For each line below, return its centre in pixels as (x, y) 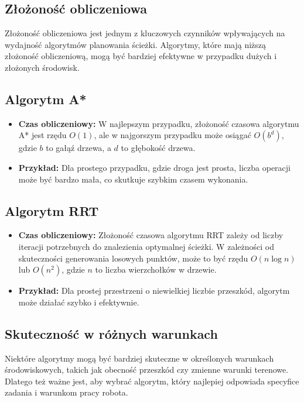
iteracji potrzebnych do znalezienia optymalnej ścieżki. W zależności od (146, 246)
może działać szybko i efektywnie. (79, 302)
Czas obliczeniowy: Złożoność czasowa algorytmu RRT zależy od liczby (151, 235)
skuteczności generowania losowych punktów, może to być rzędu (133, 258)
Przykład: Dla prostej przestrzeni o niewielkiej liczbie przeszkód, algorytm (154, 291)
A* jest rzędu (42, 135)
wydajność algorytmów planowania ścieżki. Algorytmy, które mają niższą (136, 44)
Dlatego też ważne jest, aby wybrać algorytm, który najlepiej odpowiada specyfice (152, 381)
